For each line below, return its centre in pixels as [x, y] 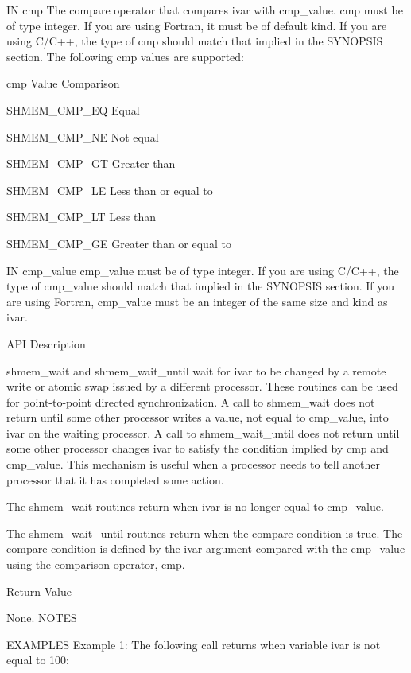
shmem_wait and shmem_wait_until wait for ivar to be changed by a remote [196, 370]
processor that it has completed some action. [115, 479]
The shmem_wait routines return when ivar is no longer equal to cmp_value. [195, 506]
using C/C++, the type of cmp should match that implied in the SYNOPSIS [195, 41]
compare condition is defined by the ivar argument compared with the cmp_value [206, 549]
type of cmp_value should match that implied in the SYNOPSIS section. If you [201, 286]
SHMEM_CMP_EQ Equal [73, 109]
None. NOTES [42, 618]
